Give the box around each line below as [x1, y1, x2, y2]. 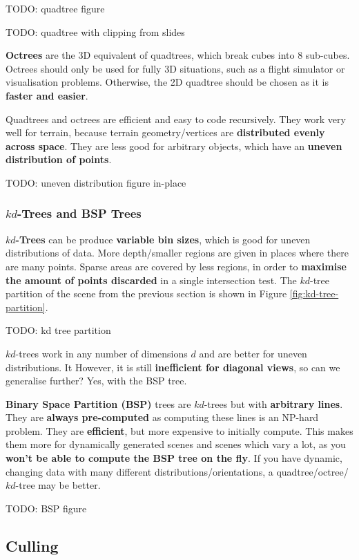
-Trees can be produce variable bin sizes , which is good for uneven [15, 232, 311, 246]
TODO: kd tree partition [6, 323, 111, 337]
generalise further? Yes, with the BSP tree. [6, 373, 187, 388]
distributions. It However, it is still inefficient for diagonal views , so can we [6, 360, 340, 374]
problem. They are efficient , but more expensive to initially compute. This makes [6, 423, 353, 438]
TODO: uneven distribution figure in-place [6, 175, 186, 189]
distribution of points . [6, 152, 112, 167]
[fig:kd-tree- [289, 286, 339, 301]
